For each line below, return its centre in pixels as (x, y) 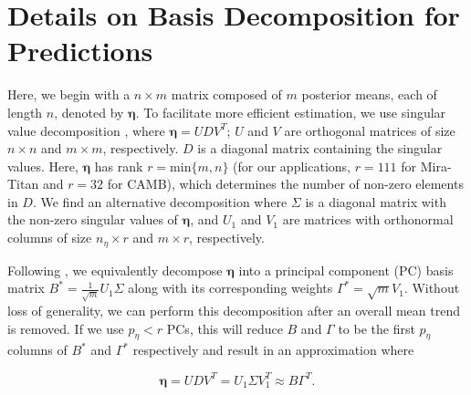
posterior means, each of (369, 94)
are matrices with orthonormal (368, 219)
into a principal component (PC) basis (346, 270)
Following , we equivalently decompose (115, 270)
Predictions (80, 51)
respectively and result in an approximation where (273, 350)
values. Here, (43, 166)
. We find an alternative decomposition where (160, 201)
